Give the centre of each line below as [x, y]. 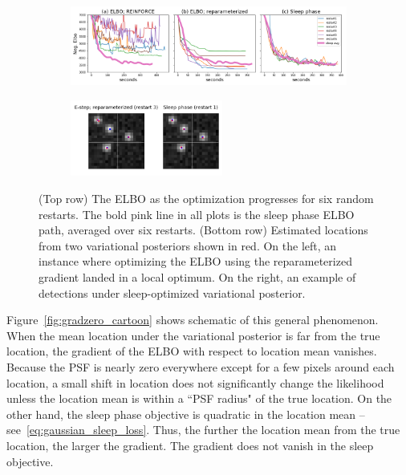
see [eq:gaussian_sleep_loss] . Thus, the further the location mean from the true [203, 430]
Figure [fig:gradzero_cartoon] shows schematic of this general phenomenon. [193, 320]
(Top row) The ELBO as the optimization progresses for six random [206, 199]
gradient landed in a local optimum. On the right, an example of [197, 277]
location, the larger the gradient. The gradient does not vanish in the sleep [190, 445]
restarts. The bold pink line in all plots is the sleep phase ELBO [197, 214]
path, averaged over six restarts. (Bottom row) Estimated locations [203, 230]
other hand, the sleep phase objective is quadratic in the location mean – [186, 414]
